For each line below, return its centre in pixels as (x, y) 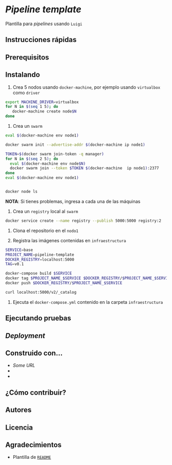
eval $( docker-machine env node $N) (48, 163)
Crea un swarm (27, 126)
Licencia (19, 427)
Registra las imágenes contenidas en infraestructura (69, 240)
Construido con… (34, 353)
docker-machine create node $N (44, 111)
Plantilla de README (32, 457)
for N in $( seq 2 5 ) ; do (32, 159)
